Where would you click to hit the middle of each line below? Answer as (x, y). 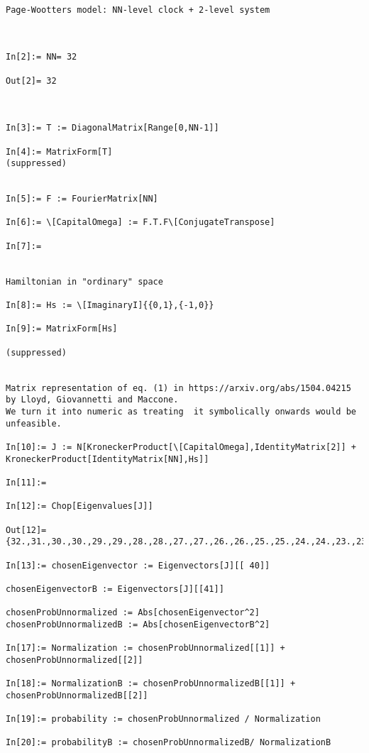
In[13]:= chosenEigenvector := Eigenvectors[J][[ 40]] (138, 565)
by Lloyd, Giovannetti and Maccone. (92, 400)
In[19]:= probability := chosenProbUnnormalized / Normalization (163, 719)
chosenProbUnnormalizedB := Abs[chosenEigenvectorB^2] (138, 624)
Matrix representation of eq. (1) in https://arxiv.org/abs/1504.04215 (178, 388)
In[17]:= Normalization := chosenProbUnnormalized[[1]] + (145, 648)
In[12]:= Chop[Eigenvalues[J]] (79, 506)
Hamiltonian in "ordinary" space (84, 281)
